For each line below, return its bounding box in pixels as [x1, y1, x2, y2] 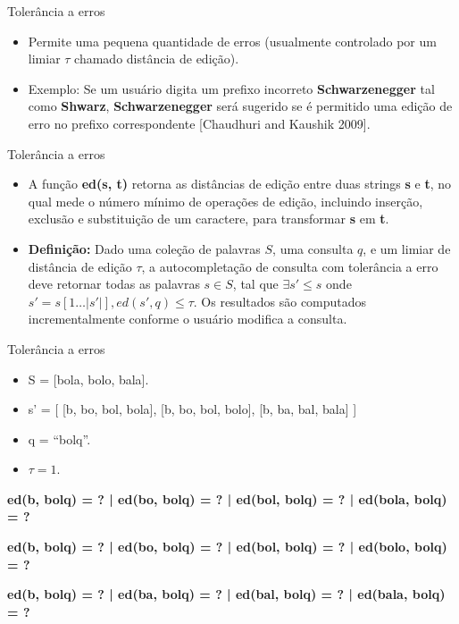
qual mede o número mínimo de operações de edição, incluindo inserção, [28, 191, 423, 210]
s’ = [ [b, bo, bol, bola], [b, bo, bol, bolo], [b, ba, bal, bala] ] [28, 400, 357, 418]
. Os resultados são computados [193, 291, 367, 310]
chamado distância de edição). [74, 49, 239, 68]
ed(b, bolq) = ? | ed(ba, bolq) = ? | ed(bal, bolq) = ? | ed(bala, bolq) [7, 585, 446, 603]
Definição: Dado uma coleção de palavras [28, 239, 261, 257]
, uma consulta [272, 239, 354, 257]
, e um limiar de [363, 239, 451, 257]
